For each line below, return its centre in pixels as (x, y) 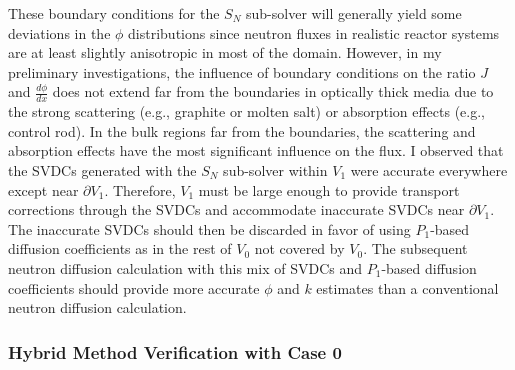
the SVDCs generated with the (102, 169)
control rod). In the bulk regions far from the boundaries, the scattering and (242, 130)
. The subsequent (415, 248)
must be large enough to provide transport (329, 189)
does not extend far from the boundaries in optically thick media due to (273, 91)
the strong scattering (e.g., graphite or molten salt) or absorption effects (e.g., (246, 111)
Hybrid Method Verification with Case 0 (175, 351)
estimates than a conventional (407, 287)
